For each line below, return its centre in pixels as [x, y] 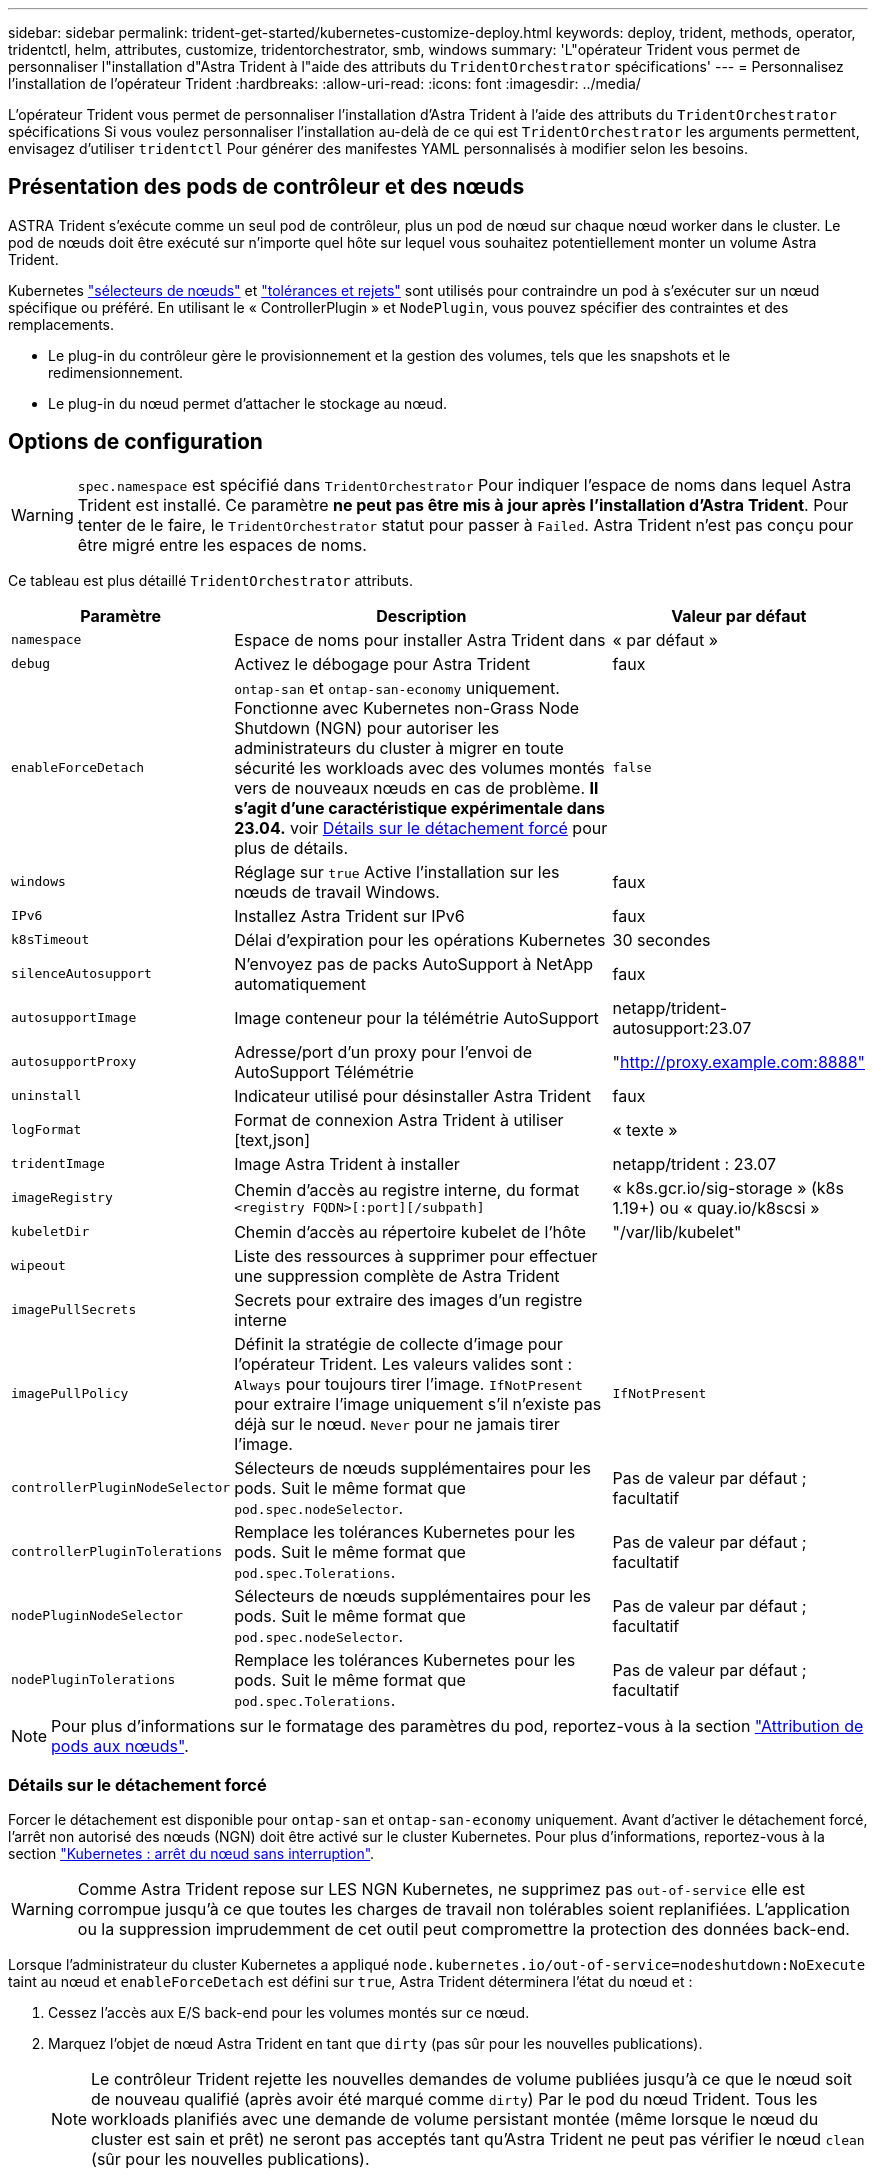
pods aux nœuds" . [120, 1745]
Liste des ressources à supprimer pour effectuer [416, 1255]
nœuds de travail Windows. [337, 891]
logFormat [46, 1130]
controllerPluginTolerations [117, 1552]
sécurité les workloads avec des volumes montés [419, 767]
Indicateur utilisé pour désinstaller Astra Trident [412, 1095]
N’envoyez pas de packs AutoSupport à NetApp [414, 963]
